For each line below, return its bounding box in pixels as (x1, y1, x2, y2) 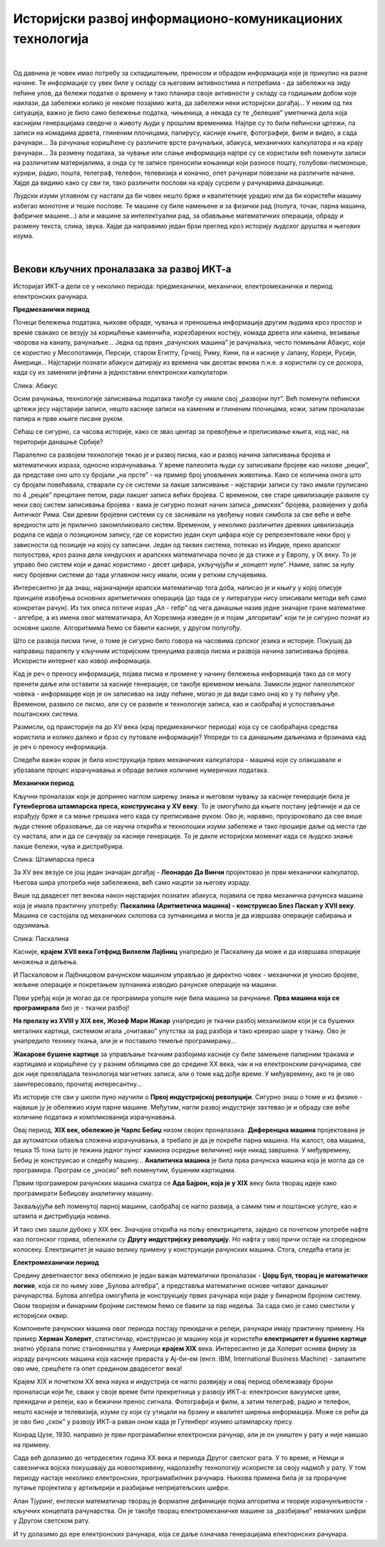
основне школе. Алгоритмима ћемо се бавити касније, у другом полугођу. (13, 623, 242, 632)
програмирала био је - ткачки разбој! (13, 1003, 130, 1013)
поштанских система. (13, 709, 80, 718)
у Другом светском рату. (13, 1516, 91, 1525)
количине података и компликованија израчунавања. (13, 1112, 177, 1121)
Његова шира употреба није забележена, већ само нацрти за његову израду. (13, 878, 251, 886)
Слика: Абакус (13, 381, 58, 390)
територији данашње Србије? (13, 437, 103, 446)
